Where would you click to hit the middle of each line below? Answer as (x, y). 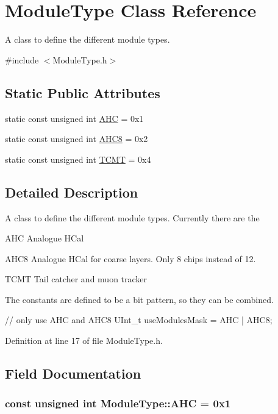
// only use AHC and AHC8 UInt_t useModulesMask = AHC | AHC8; (139, 320)
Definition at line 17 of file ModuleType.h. (84, 341)
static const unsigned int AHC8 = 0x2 (77, 139)
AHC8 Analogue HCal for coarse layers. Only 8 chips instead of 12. (130, 258)
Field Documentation (73, 373)
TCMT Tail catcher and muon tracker (76, 279)
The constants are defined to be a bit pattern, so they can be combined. (139, 299)
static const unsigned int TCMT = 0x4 (78, 159)
